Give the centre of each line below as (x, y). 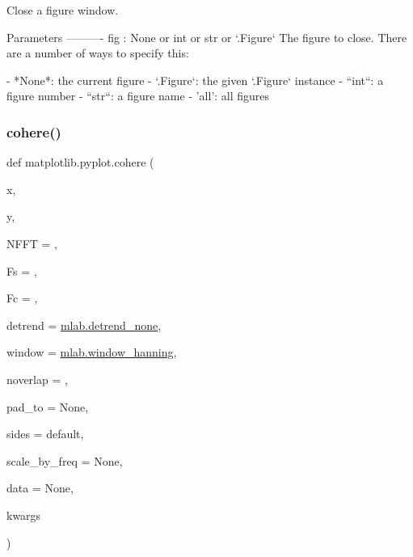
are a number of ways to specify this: (98, 53)
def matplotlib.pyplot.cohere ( (80, 162)
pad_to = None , (48, 406)
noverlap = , (37, 379)
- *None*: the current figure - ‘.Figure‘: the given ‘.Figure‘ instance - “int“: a (195, 80)
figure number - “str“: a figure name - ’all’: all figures (138, 96)
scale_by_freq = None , (65, 460)
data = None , (40, 488)
